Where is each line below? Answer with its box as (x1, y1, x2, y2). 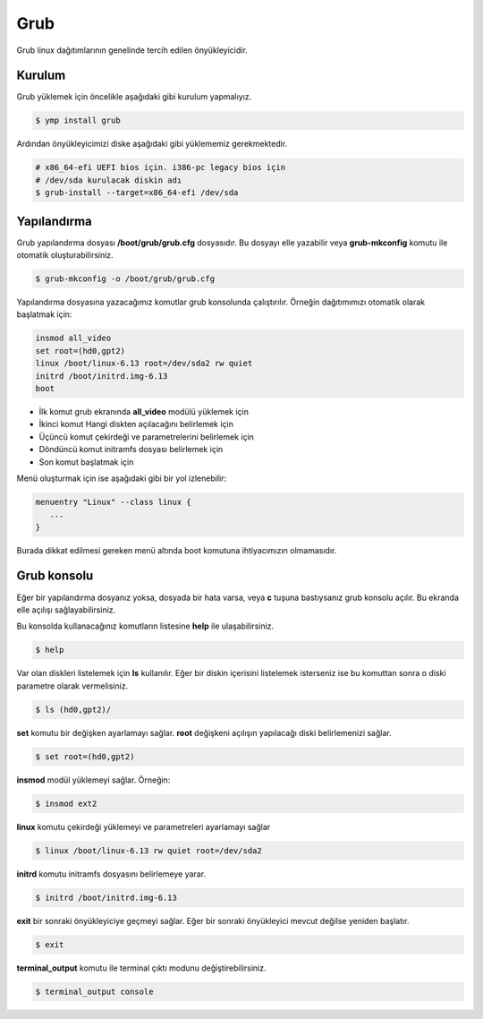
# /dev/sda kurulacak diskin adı (35, 175, 182, 185)
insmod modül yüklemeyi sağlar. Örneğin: (16, 775, 171, 785)
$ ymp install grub (35, 116, 121, 125)
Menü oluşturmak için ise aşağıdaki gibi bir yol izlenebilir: (16, 473, 227, 484)
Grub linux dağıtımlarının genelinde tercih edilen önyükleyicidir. (16, 45, 248, 56)
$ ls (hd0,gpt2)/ (35, 704, 112, 715)
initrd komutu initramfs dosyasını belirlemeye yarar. (16, 869, 206, 879)
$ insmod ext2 (35, 798, 97, 809)
